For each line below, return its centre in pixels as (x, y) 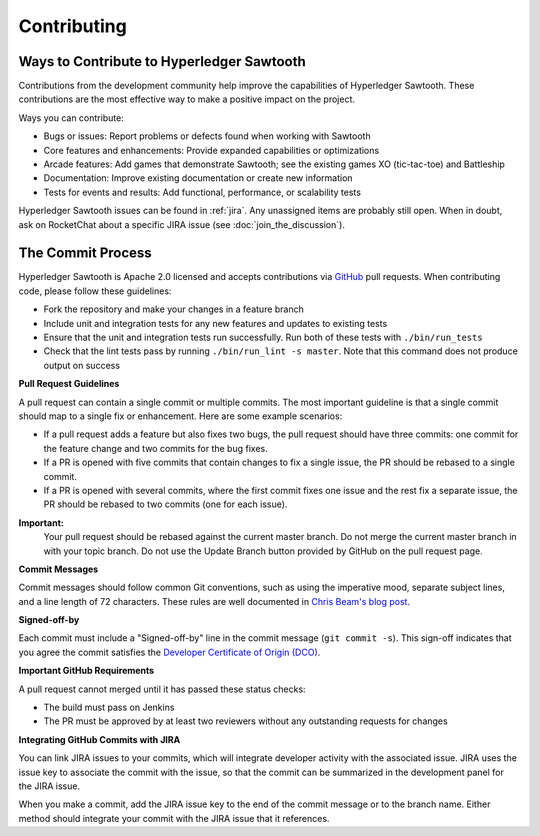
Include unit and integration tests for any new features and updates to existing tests (215, 323)
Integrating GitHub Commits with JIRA (99, 739)
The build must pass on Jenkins (109, 707)
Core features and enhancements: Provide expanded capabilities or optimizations (211, 150)
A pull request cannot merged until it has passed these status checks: (162, 689)
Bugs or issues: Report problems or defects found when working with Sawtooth (207, 136)
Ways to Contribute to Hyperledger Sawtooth (162, 61)
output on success (81, 365)
